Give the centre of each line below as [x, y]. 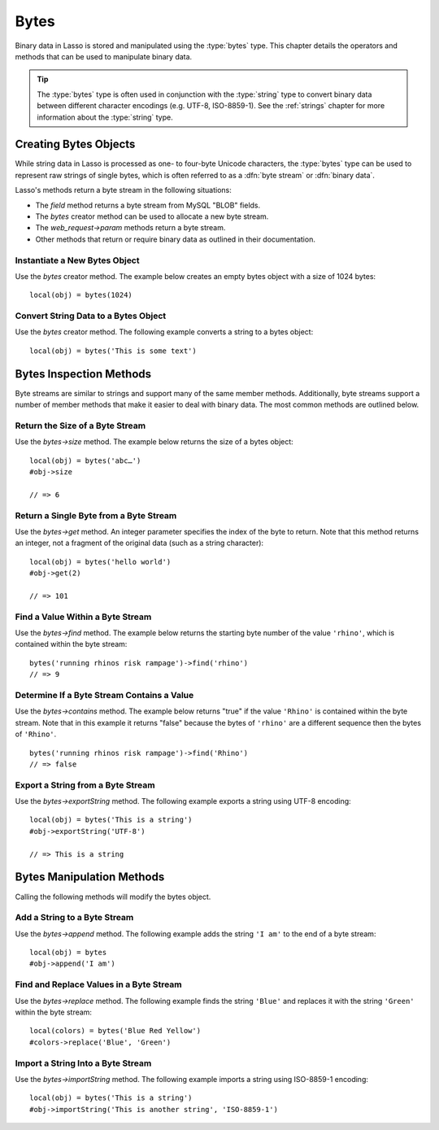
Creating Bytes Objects [75, 144]
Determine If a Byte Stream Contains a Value [104, 695]
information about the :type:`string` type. [105, 117]
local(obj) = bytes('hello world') [100, 562]
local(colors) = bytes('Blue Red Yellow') [115, 1031]
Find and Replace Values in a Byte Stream [98, 984]
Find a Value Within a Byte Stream [83, 617]
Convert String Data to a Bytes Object [91, 316]
